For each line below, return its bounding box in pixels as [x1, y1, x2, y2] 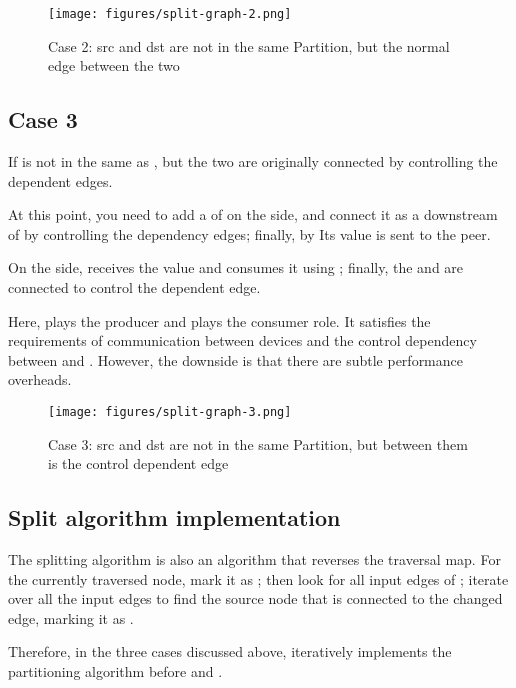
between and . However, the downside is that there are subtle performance [8, 349, 463, 370]
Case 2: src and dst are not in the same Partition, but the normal [48, 35, 450, 56]
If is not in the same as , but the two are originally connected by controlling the [8, 151, 498, 172]
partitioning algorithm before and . [8, 661, 223, 681]
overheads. [8, 369, 72, 390]
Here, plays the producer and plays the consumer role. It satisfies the [8, 310, 431, 331]
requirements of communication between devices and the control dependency [8, 330, 477, 351]
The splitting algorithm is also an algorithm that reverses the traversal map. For [8, 549, 501, 570]
